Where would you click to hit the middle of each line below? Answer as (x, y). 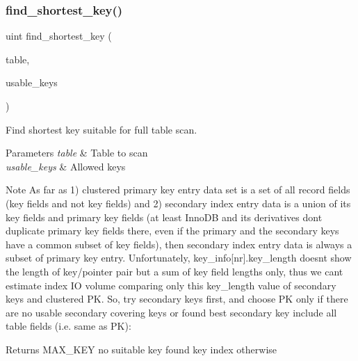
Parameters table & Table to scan (77, 153)
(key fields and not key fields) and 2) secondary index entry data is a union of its (178, 203)
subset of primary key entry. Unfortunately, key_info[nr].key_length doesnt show (179, 258)
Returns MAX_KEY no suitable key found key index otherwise (141, 349)
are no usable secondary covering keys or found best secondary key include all (171, 312)
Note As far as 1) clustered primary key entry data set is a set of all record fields (178, 190)
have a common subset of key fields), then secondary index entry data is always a (179, 244)
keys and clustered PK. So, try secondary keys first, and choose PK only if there (177, 299)
